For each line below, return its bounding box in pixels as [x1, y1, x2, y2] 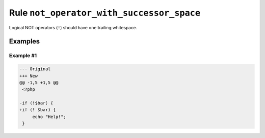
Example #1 [9, 52, 37, 59]
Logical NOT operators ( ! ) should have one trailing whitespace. [9, 24, 137, 30]
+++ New [19, 73, 38, 79]
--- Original [19, 66, 51, 72]
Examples [9, 37, 40, 46]
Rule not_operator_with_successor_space [9, 7, 201, 18]
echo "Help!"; [32, 114, 66, 119]
